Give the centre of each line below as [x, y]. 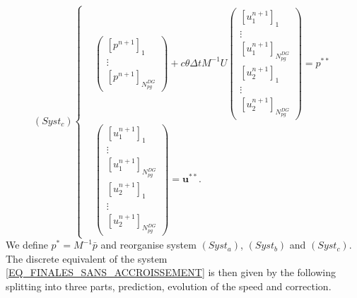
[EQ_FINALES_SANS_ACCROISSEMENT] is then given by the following [171, 272]
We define [27, 245]
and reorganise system [148, 245]
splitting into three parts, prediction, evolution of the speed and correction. [169, 286]
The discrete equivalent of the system [87, 258]
